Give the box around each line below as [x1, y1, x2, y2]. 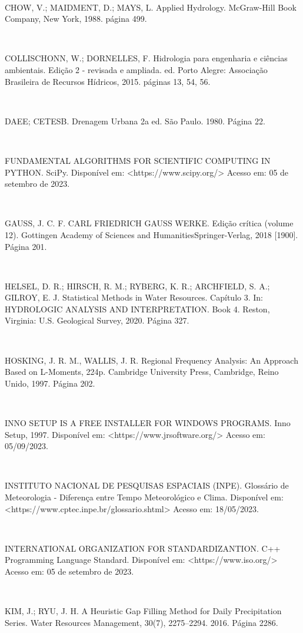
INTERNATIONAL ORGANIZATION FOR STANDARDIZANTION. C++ [5, 542, 281, 554]
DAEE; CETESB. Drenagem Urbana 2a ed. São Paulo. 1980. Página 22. [5, 114, 265, 127]
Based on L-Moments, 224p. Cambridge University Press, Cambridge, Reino [5, 365, 279, 378]
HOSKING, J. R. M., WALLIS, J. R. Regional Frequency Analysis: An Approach [5, 354, 298, 366]
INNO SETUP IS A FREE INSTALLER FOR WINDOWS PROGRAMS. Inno [5, 417, 291, 429]
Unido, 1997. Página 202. [5, 377, 95, 389]
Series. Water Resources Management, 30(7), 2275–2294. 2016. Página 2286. [5, 616, 278, 628]
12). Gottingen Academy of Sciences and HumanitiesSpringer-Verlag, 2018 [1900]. [5, 228, 298, 240]
